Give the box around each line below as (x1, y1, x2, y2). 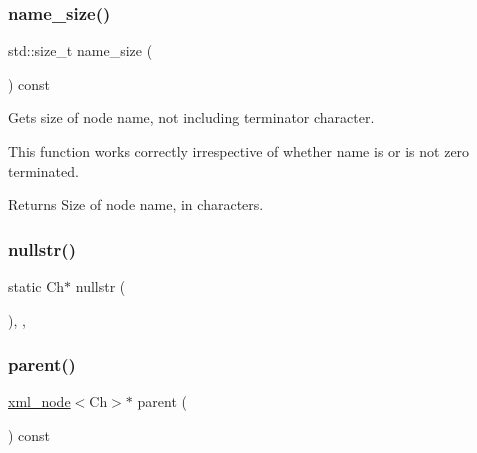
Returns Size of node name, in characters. (8, 194, 264, 215)
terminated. (8, 160, 79, 181)
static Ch (8, 276, 65, 296)
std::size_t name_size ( (8, 40, 153, 61)
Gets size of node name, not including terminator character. (8, 107, 375, 128)
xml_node (8, 391, 71, 412)
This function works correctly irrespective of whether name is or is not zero (8, 141, 470, 161)
